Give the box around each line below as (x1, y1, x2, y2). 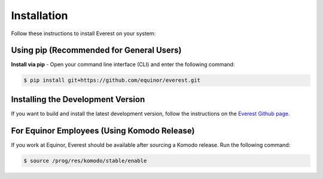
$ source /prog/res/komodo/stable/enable (23, 157, 147, 164)
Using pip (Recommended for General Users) (11, 45, 182, 55)
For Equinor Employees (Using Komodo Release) (11, 125, 195, 135)
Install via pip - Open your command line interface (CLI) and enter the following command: (11, 61, 235, 68)
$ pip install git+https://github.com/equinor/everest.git (23, 77, 200, 84)
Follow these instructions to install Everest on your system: (11, 30, 156, 37)
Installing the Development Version (11, 94, 145, 104)
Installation (11, 9, 68, 22)
